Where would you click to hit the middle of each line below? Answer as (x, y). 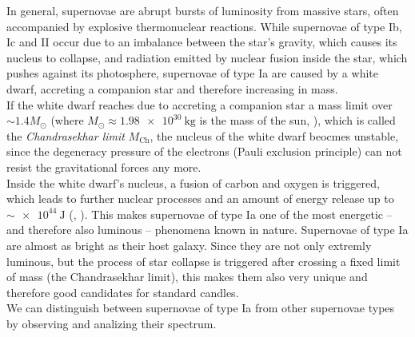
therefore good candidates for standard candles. (123, 292)
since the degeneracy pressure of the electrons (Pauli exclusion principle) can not (204, 151)
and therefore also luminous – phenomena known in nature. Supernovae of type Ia (207, 230)
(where (67, 120)
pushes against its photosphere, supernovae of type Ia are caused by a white (192, 73)
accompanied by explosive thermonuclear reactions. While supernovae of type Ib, (204, 26)
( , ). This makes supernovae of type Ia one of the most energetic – (231, 214)
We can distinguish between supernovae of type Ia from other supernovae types (201, 308)
